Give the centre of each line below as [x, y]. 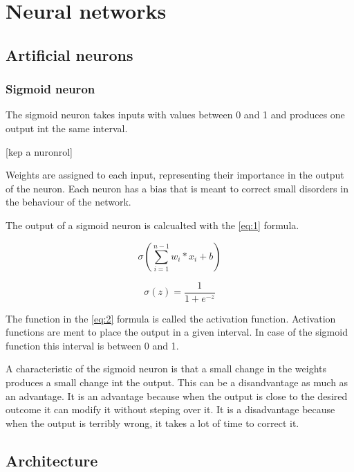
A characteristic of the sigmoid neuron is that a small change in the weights [166, 369]
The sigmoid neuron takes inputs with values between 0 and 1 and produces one [175, 115]
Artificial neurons [69, 54]
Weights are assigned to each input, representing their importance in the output [175, 175]
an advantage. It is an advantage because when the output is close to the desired [177, 396]
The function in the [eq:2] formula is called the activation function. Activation [171, 318]
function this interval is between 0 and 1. [92, 345]
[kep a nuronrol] [39, 151]
